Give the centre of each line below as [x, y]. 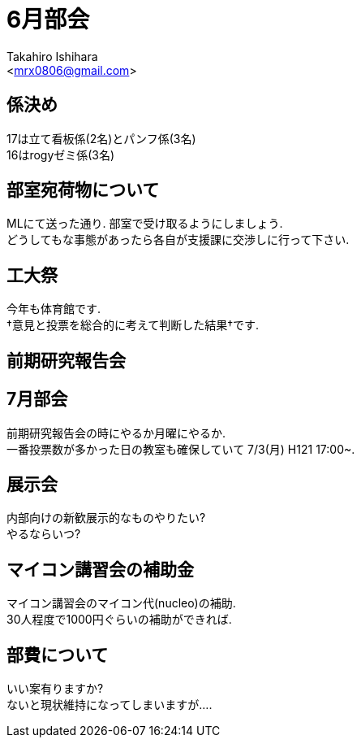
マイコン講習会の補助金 [100, 569]
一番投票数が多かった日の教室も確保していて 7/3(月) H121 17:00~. [181, 449]
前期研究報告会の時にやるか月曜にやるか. [116, 433]
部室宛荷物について [83, 190]
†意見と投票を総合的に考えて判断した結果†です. [133, 325]
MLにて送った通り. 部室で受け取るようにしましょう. [145, 224]
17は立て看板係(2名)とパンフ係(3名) [101, 138]
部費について [58, 655]
